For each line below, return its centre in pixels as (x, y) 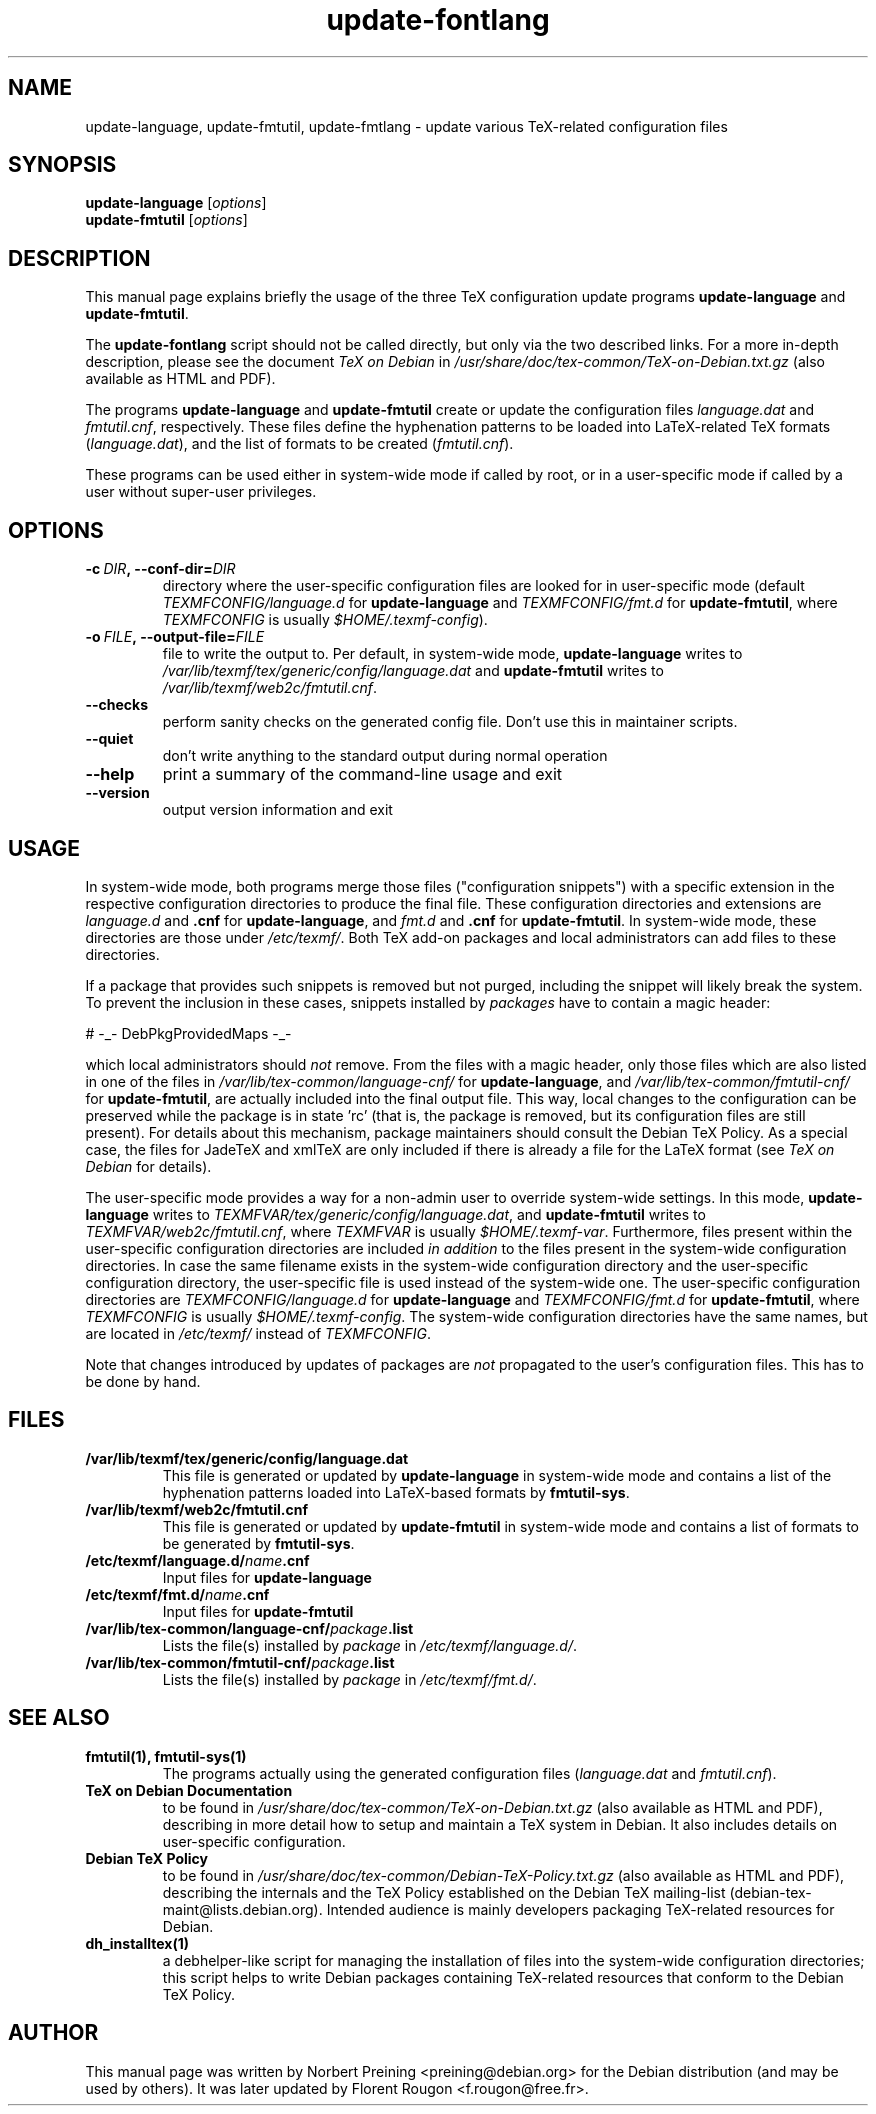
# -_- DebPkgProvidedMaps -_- (188, 1033)
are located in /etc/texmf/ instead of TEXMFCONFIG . (258, 1333)
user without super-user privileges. (201, 492)
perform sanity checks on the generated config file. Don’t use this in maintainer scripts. (450, 722)
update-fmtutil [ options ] (166, 220)
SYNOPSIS (62, 165)
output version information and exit (277, 810)
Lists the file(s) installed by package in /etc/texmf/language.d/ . (370, 1645)
